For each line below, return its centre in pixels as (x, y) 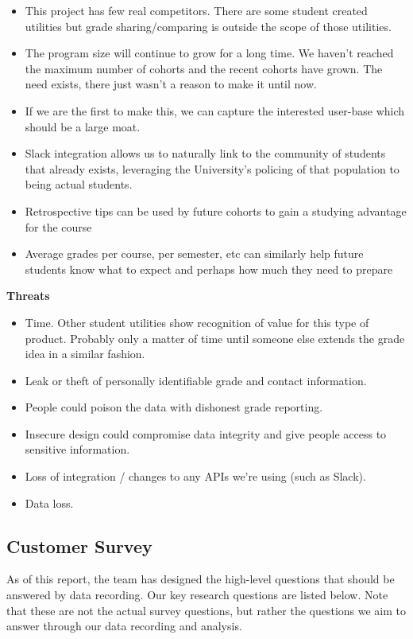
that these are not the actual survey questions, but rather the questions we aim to (206, 610)
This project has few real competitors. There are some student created (196, 10)
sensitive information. (77, 449)
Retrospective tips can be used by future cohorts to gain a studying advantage (216, 210)
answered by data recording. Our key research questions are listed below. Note (197, 595)
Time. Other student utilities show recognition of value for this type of (197, 322)
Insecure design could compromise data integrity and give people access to (206, 433)
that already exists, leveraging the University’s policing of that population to (212, 168)
